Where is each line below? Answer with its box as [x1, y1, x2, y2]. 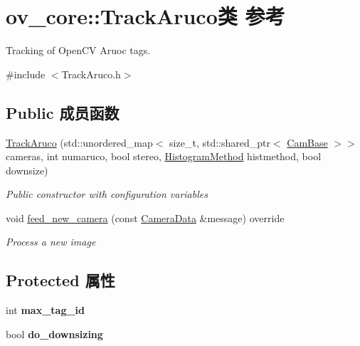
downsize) [6, 162, 48, 177]
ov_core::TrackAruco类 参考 [6, 1, 285, 31]
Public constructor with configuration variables [6, 187, 208, 201]
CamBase [287, 135, 328, 150]
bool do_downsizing [6, 326, 103, 341]
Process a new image [6, 234, 96, 249]
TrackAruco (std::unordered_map [6, 135, 153, 150]
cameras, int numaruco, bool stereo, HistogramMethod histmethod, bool [6, 149, 322, 164]
